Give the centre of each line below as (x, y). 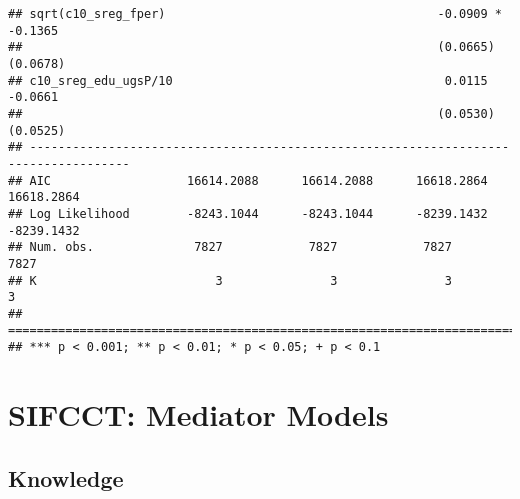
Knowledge (66, 477)
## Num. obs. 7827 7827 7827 (230, 247)
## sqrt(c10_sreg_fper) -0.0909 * (255, 14)
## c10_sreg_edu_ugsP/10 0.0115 (248, 80)
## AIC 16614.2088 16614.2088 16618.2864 (248, 180)
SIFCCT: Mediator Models (198, 413)
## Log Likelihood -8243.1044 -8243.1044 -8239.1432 (248, 213)
